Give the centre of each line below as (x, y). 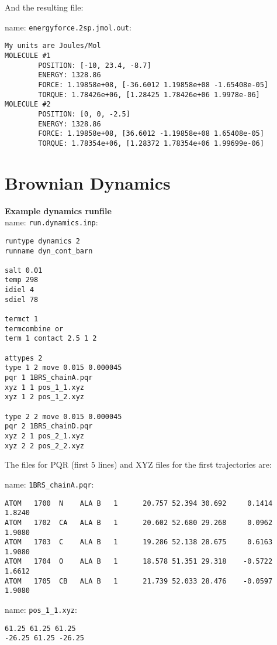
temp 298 (22, 280)
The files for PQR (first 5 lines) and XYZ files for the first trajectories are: (138, 464)
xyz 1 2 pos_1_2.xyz (45, 397)
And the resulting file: (44, 7)
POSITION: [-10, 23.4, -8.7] (95, 65)
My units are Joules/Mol (53, 46)
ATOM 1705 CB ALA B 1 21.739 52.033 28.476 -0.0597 (139, 581)
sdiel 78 (22, 299)
